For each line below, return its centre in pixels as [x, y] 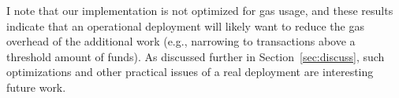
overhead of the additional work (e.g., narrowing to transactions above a [181, 41]
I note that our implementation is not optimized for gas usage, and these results [200, 10]
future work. [36, 87]
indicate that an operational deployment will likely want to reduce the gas [185, 25]
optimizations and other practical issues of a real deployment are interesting [190, 72]
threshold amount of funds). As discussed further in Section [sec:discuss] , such [196, 56]
